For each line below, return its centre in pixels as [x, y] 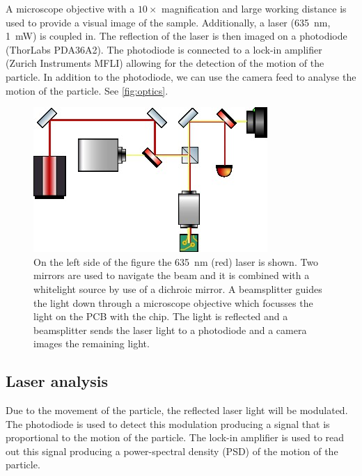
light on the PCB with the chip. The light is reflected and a [161, 316]
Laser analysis [57, 381]
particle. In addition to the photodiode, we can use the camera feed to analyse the [181, 76]
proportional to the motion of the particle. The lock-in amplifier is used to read [175, 437]
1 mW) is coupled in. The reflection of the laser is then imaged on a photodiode [176, 36]
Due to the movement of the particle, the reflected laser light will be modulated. [177, 410]
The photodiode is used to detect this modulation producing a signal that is [168, 423]
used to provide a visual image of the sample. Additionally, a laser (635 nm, [168, 22]
